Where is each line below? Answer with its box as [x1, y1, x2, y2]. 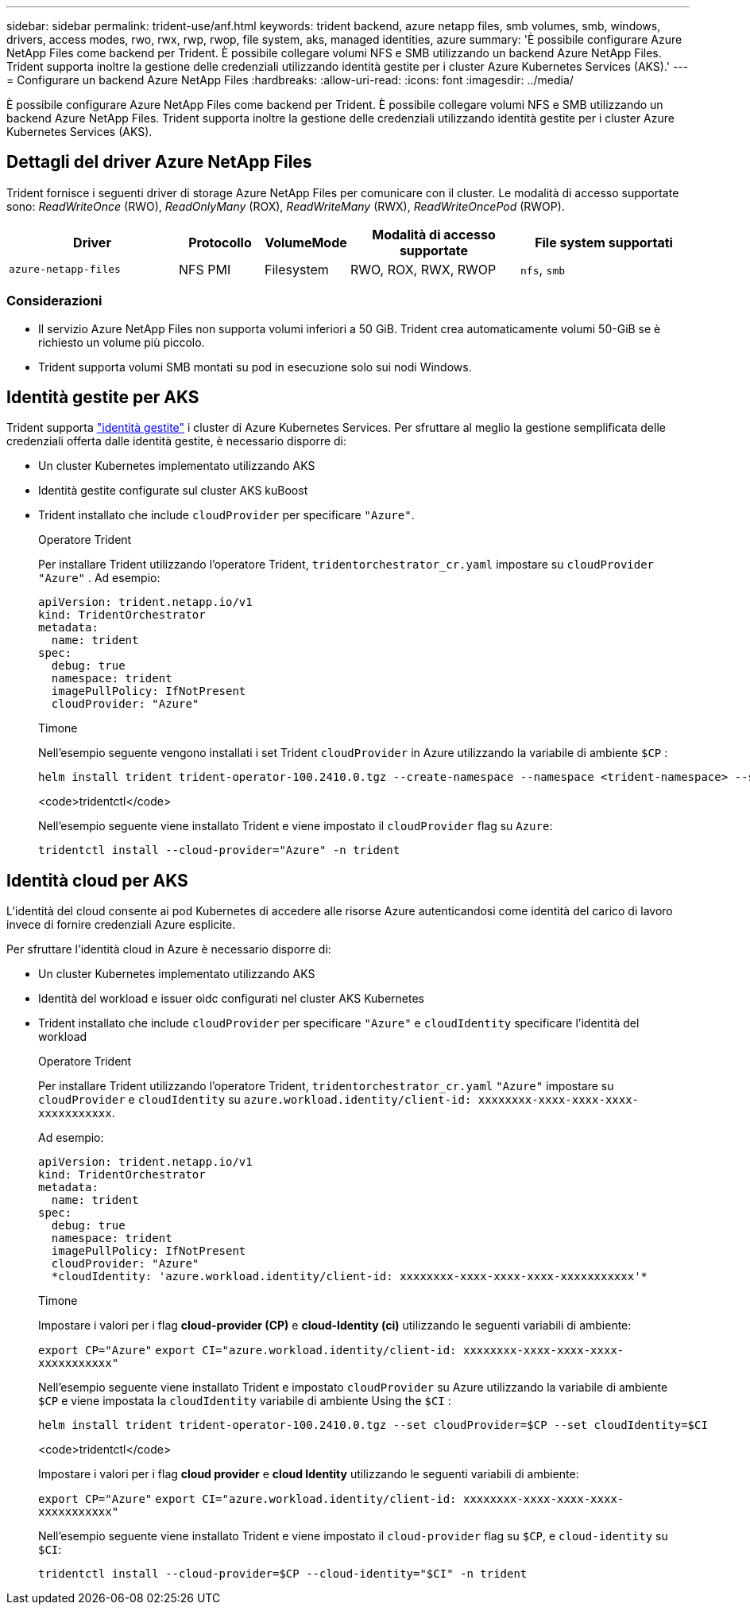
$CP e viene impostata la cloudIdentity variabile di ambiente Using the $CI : [38, 1394, 451, 1408]
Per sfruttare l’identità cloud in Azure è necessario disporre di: [6, 942, 331, 957]
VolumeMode [265, 234, 347, 250]
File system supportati [535, 234, 673, 250]
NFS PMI [179, 261, 231, 278]
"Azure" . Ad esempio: [38, 571, 160, 585]
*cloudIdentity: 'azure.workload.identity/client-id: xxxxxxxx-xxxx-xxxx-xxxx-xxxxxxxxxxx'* [51, 1270, 648, 1283]
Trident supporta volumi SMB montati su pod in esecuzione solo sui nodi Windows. [38, 359, 472, 374]
